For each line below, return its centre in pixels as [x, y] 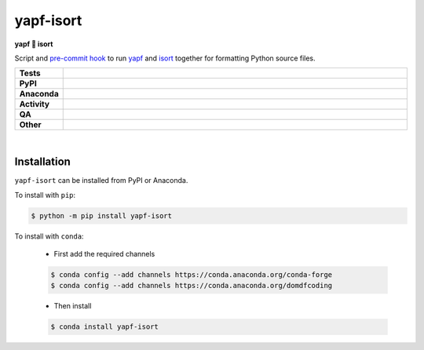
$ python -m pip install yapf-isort [102, 215]
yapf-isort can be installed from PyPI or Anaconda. [101, 180]
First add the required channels [104, 253]
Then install [73, 306]
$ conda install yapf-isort [104, 327]
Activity [35, 104]
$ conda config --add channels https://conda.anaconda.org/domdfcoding [192, 286]
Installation [42, 162]
